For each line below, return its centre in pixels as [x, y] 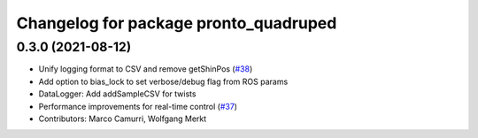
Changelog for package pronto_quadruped [177, 23]
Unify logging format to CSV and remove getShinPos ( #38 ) [146, 69]
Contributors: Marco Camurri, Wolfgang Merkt [123, 119]
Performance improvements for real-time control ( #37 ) [138, 106]
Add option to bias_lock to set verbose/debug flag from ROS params [163, 81]
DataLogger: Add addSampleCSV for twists [117, 94]
